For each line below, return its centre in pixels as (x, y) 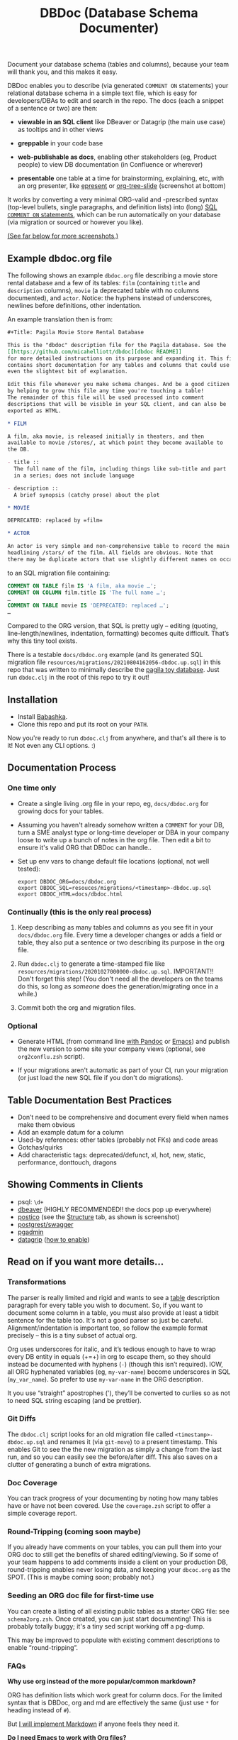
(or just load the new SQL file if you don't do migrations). (100, 1078)
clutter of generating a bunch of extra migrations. (79, 1464)
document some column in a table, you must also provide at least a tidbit (113, 1312)
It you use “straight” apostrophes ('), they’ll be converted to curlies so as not (119, 1393)
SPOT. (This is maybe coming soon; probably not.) (81, 1577)
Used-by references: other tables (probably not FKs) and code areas (118, 1140)
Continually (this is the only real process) (80, 912)
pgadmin (30, 1232)
